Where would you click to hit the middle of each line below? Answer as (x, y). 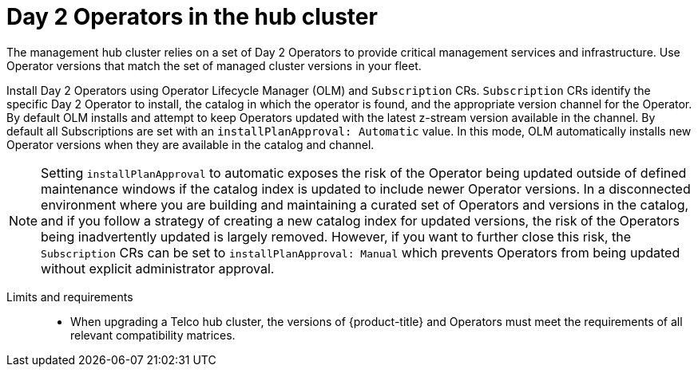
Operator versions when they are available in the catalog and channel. (190, 144)
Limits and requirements (70, 296)
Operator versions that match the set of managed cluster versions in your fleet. (214, 65)
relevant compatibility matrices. (153, 335)
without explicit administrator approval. (158, 268)
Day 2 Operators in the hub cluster (192, 17)
